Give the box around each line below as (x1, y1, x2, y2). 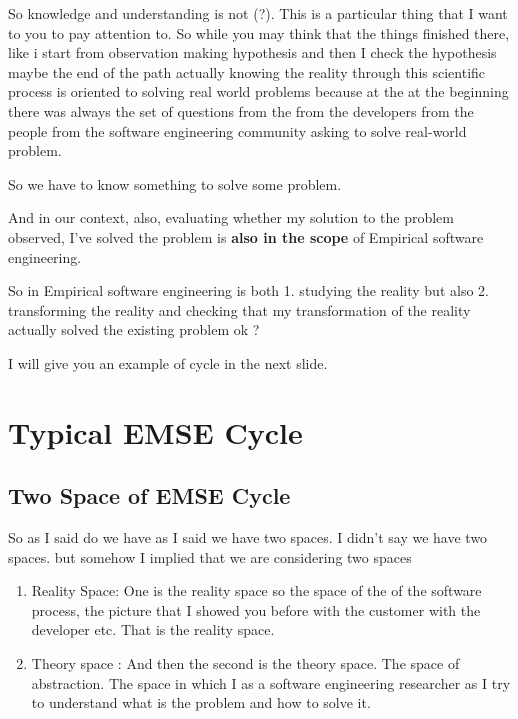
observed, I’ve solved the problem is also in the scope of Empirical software (8, 226, 484, 247)
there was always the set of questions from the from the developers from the (8, 100, 474, 121)
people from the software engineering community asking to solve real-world (8, 120, 467, 141)
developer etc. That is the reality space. (31, 619, 275, 640)
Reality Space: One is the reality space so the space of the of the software (31, 580, 482, 601)
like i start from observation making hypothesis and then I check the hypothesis (8, 42, 497, 63)
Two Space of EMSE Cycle (8, 480, 291, 511)
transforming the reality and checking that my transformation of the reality (8, 299, 471, 320)
